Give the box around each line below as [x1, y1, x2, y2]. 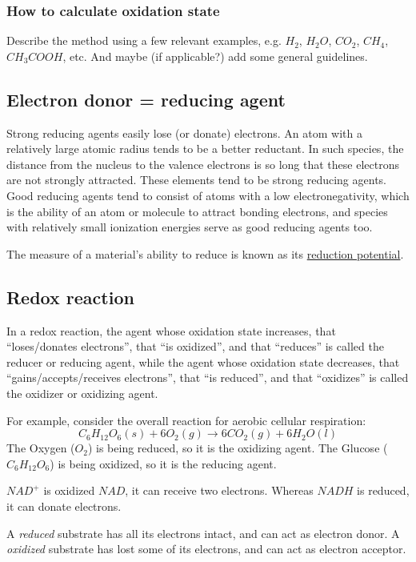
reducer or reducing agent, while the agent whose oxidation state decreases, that [6, 353, 400, 370]
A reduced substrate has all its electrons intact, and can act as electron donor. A [6, 524, 400, 541]
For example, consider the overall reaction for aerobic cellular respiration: [6, 411, 366, 428]
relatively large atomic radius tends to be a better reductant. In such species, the [6, 140, 404, 157]
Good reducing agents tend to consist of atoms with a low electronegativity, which [6, 187, 410, 203]
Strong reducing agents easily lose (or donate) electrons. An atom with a [6, 124, 362, 141]
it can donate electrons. [6, 497, 122, 514]
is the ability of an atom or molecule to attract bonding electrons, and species [6, 203, 388, 219]
